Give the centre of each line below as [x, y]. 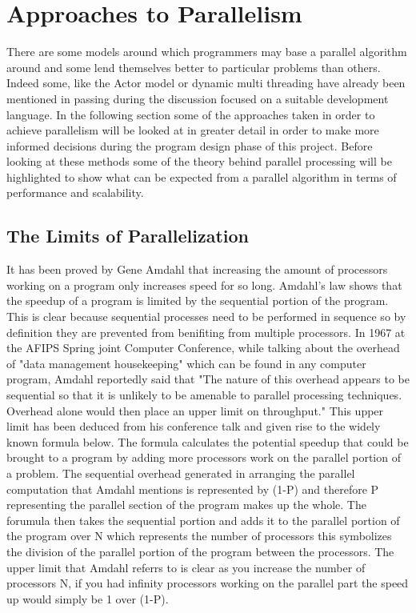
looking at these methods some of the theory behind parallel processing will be [199, 161]
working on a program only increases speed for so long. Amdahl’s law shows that [204, 284]
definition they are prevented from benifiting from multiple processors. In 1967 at [206, 332]
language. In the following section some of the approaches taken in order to [191, 114]
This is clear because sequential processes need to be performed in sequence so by [206, 317]
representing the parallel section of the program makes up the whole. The [186, 505]
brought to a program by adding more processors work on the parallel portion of [204, 457]
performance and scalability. [75, 192]
